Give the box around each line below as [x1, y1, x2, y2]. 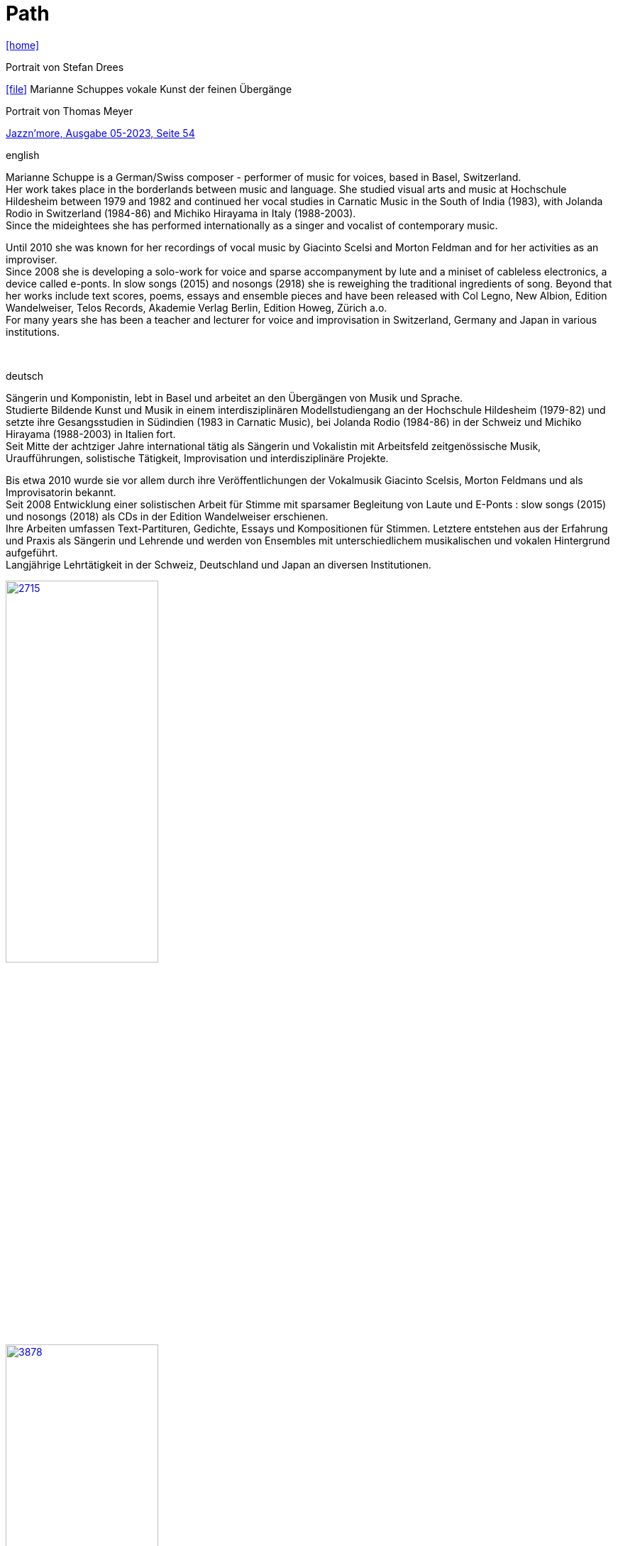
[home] [6, 38, 40, 51]
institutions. [6, 325, 60, 338]
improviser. [6, 253, 57, 265]
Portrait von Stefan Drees [6, 60, 124, 73]
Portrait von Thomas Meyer [6, 104, 133, 117]
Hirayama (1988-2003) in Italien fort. [6, 427, 176, 440]
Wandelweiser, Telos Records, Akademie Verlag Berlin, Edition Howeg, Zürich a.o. [6, 301, 387, 314]
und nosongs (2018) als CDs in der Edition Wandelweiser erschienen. [6, 510, 329, 522]
